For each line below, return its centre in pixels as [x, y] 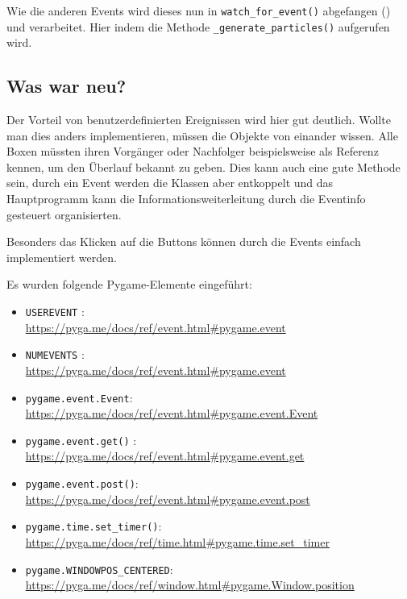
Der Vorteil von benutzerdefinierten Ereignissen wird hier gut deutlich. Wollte [199, 120]
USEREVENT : [55, 312]
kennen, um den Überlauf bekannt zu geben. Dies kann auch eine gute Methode [203, 166]
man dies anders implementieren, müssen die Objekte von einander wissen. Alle [202, 135]
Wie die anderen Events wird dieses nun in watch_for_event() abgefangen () [199, 10]
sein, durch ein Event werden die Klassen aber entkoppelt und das [170, 183]
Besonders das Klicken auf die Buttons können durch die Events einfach [184, 241]
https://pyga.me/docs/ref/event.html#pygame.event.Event [172, 413]
